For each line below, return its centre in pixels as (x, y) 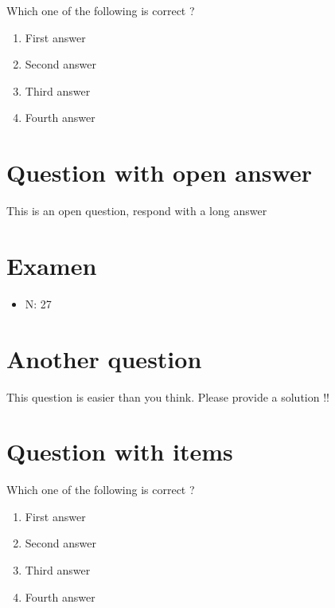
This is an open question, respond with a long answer (137, 211)
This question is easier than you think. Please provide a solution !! (168, 396)
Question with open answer (159, 173)
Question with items (120, 451)
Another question (104, 358)
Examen (52, 265)
